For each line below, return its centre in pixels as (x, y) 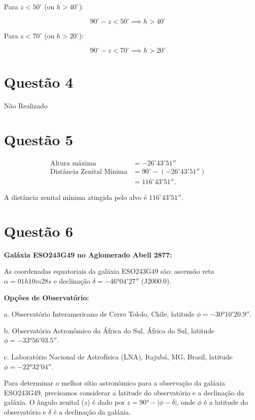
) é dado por (106, 402)
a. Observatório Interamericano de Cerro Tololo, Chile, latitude (99, 314)
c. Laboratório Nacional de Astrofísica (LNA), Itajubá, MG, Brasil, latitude (118, 356)
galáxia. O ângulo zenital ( (44, 402)
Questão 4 (39, 82)
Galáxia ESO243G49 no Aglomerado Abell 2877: (88, 254)
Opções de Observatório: (47, 297)
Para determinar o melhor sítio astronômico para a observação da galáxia (115, 383)
